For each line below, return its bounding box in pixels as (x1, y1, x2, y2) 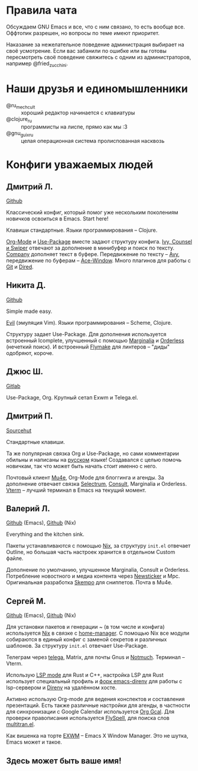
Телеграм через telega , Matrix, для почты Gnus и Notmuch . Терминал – (6, 654, 185, 661)
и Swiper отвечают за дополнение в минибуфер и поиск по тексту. (6, 244, 175, 252)
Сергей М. (6, 596, 46, 606)
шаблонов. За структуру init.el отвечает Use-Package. (6, 642, 148, 650)
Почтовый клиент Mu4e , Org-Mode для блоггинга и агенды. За (6, 474, 164, 481)
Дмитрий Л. (6, 181, 53, 191)
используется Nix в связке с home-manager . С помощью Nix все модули (6, 629, 190, 637)
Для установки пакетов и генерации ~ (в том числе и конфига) (6, 623, 165, 631)
